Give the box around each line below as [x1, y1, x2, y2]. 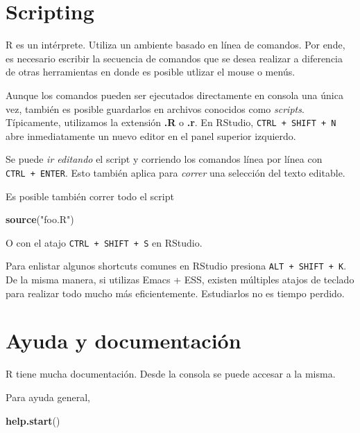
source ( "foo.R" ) [6, 212, 74, 227]
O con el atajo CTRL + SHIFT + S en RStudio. [6, 235, 203, 249]
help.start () [6, 413, 60, 427]
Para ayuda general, [6, 390, 91, 404]
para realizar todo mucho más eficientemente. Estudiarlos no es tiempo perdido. [6, 285, 345, 300]
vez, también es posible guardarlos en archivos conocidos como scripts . [6, 101, 305, 116]
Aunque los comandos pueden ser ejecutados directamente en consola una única [6, 87, 343, 102]
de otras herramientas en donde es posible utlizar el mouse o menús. [6, 64, 295, 79]
